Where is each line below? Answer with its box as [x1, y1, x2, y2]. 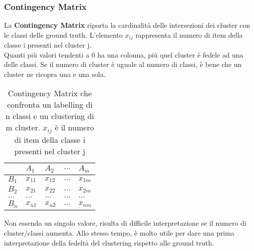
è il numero [55, 121, 94, 133]
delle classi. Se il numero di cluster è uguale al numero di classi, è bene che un [4, 59, 242, 69]
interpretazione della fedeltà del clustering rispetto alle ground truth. [4, 237, 214, 248]
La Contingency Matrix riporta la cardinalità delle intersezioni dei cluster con [4, 20, 251, 30]
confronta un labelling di [7, 98, 93, 110]
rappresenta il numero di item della [135, 29, 243, 40]
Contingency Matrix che [7, 87, 92, 99]
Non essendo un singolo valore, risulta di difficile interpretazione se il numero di [4, 218, 247, 228]
